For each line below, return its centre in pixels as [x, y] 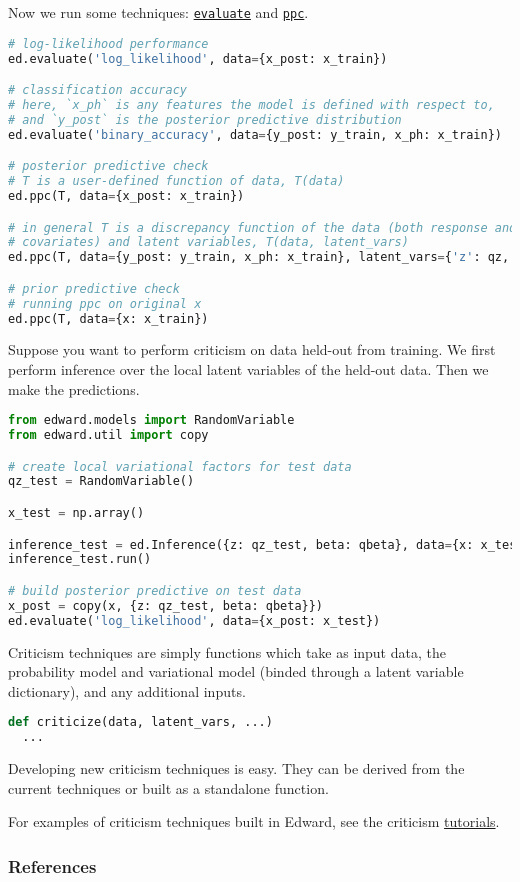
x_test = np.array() [76, 513]
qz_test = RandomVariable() [101, 481]
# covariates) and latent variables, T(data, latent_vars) [208, 242]
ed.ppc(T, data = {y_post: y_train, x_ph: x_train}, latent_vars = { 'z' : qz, [259, 257]
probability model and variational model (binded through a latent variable [236, 671]
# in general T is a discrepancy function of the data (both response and [262, 227]
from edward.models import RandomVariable [151, 420]
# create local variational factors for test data [180, 466]
